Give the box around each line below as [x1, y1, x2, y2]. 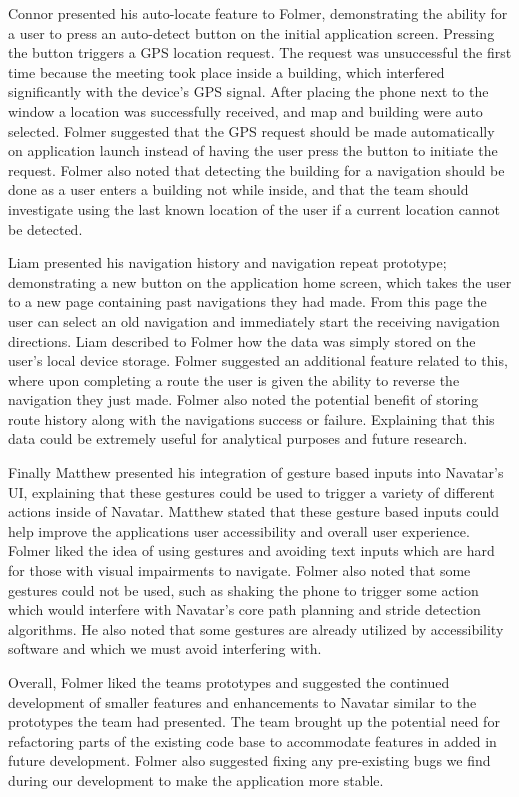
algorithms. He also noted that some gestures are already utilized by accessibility [8, 618, 504, 639]
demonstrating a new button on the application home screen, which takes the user [8, 271, 512, 292]
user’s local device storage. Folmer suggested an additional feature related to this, [8, 350, 508, 371]
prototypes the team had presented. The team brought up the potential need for [8, 711, 500, 732]
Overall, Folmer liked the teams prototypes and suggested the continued [8, 672, 450, 692]
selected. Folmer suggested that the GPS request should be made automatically [8, 120, 495, 141]
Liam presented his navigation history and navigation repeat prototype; [8, 252, 447, 273]
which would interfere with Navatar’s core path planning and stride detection [8, 599, 481, 620]
